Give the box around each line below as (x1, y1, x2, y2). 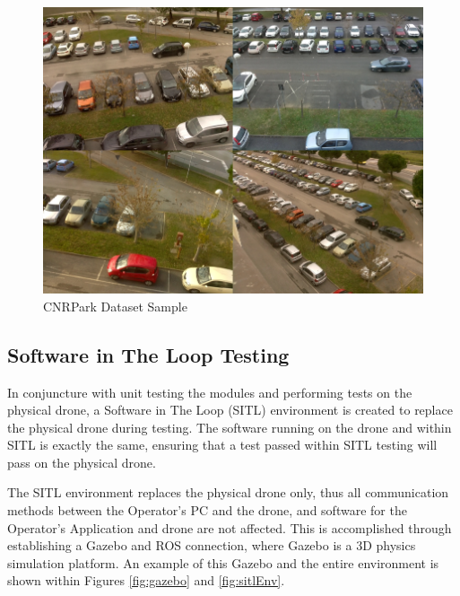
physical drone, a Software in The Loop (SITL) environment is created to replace (7, 400, 453, 419)
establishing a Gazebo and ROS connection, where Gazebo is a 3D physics (7, 536, 416, 555)
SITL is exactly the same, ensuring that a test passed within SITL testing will (7, 435, 438, 454)
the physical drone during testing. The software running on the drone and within (7, 417, 452, 436)
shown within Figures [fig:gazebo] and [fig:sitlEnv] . (7, 571, 285, 590)
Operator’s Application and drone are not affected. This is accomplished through (7, 518, 452, 537)
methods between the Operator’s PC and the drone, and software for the (7, 501, 407, 520)
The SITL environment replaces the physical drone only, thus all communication (7, 483, 449, 502)
